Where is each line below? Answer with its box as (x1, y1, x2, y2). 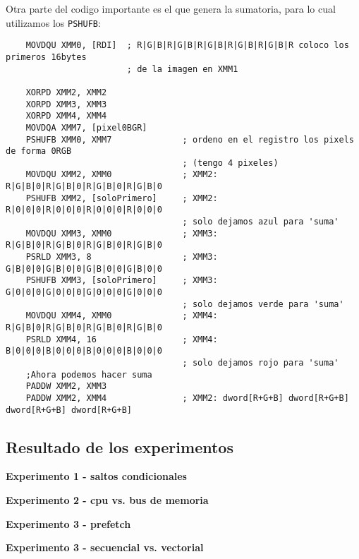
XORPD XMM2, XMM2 (25, 87, 107, 97)
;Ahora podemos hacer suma (25, 369, 152, 380)
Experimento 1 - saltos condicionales (6, 469, 187, 483)
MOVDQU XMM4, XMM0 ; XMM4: (25, 311, 218, 321)
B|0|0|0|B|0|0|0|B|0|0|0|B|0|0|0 (6, 346, 162, 356)
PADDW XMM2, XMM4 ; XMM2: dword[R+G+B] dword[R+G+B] (25, 392, 349, 403)
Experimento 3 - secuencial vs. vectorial (6, 540, 204, 555)
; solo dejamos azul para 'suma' (182, 217, 339, 227)
